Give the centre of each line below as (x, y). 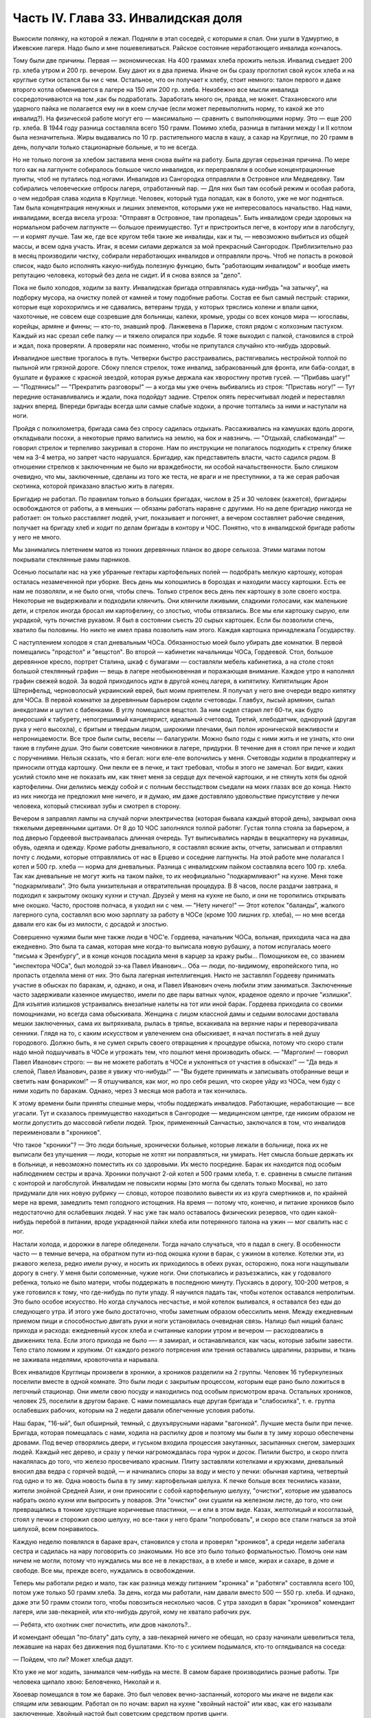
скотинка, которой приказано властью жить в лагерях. (93, 486)
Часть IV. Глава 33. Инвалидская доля (128, 18)
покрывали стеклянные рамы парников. (72, 559)
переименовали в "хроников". (57, 1132)
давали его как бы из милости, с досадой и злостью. (90, 924)
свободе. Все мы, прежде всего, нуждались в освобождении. (104, 1570)
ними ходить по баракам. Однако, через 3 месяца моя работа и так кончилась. (130, 1091)
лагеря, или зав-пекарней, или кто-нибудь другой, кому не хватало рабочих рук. (132, 1612)
